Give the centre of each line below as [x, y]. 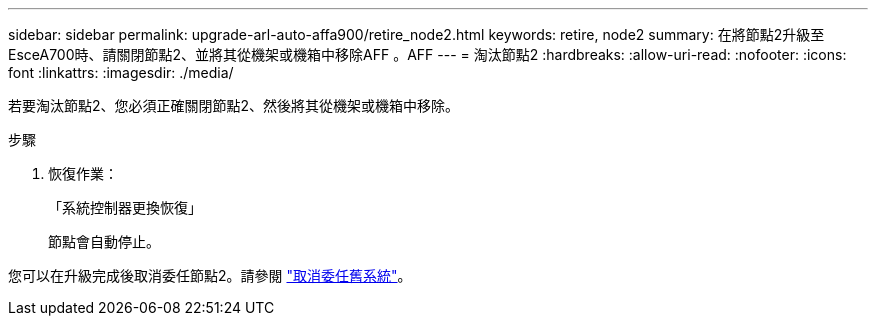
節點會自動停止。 [104, 241]
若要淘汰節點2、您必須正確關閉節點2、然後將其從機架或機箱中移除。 [234, 105]
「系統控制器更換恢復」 [125, 207]
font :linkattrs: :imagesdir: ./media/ [121, 72]
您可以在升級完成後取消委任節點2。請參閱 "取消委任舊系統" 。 [210, 275]
